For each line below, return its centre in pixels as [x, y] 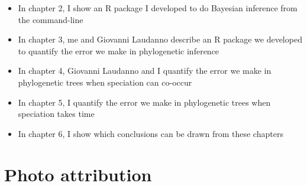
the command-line [51, 19]
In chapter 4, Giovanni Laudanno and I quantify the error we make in [145, 71]
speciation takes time [56, 114]
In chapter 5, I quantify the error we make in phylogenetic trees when [144, 102]
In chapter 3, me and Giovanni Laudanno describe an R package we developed [160, 39]
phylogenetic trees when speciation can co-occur [105, 82]
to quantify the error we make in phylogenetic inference [119, 50]
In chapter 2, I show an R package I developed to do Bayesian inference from [158, 8]
